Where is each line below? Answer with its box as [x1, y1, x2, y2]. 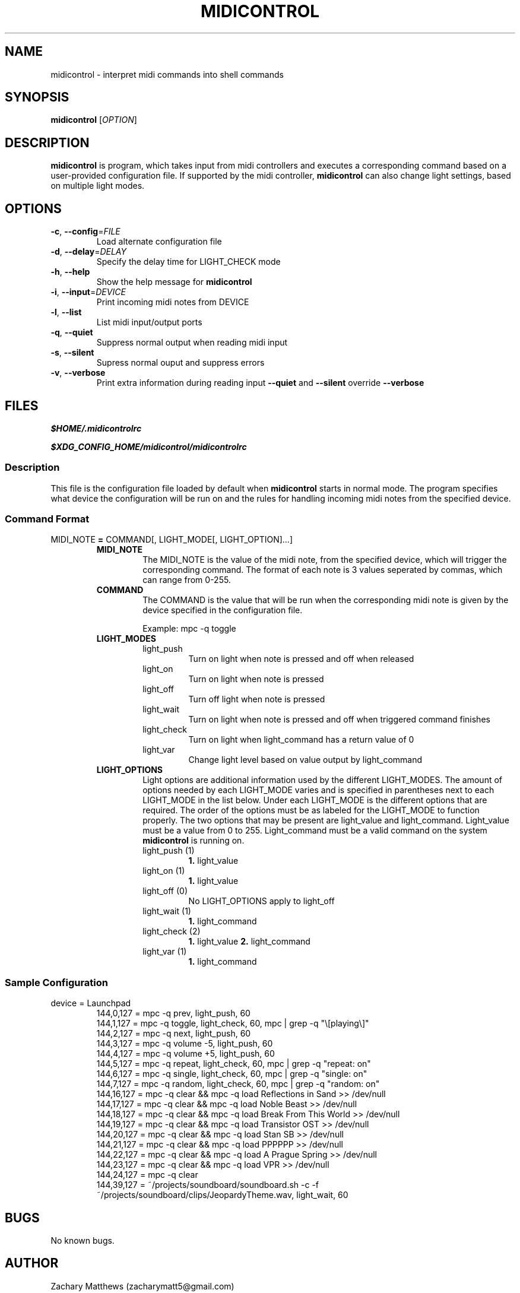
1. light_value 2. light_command [188, 936, 310, 947]
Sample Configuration [5, 976, 109, 988]
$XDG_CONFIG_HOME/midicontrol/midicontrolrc [50, 441, 247, 452]
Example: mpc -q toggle [142, 623, 236, 634]
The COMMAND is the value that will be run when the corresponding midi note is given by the [142, 595, 509, 606]
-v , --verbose [50, 367, 106, 378]
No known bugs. [50, 1235, 115, 1246]
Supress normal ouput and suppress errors [96, 357, 265, 368]
